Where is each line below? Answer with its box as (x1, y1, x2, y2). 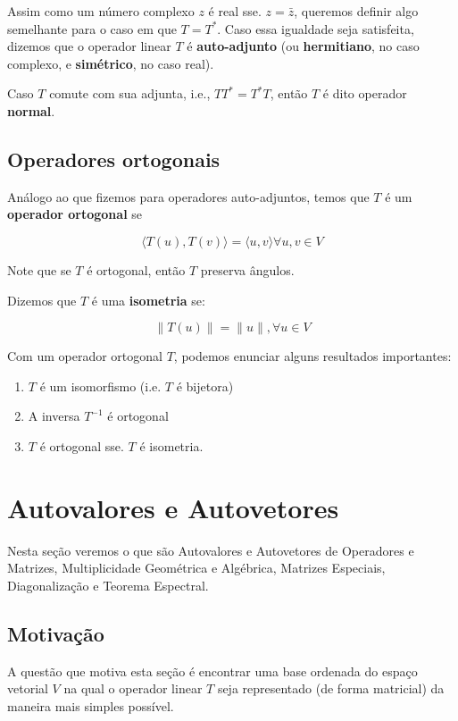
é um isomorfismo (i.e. (39, 376, 162, 395)
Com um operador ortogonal (7, 347, 162, 365)
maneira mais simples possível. (7, 696, 174, 715)
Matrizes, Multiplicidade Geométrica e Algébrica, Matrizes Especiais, (7, 558, 386, 577)
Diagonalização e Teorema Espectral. (7, 575, 209, 594)
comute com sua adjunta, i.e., (49, 84, 211, 103)
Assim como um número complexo (7, 2, 195, 20)
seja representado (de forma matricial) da (217, 679, 445, 698)
